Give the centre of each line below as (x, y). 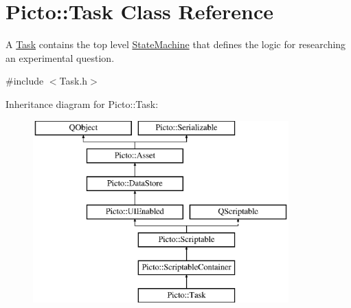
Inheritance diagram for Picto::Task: (82, 103)
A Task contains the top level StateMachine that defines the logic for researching (176, 44)
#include (25, 81)
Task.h (73, 81)
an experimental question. (60, 57)
